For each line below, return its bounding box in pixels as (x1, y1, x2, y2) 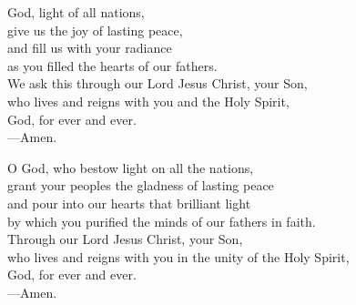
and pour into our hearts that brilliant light (7, 193, 251, 212)
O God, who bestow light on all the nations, (7, 158, 254, 177)
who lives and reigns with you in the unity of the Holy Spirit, (7, 247, 350, 266)
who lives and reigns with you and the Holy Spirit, (7, 91, 290, 110)
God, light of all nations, (7, 3, 145, 21)
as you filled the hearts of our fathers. (7, 56, 218, 75)
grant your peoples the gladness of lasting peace (7, 176, 274, 195)
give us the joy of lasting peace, (7, 20, 183, 39)
